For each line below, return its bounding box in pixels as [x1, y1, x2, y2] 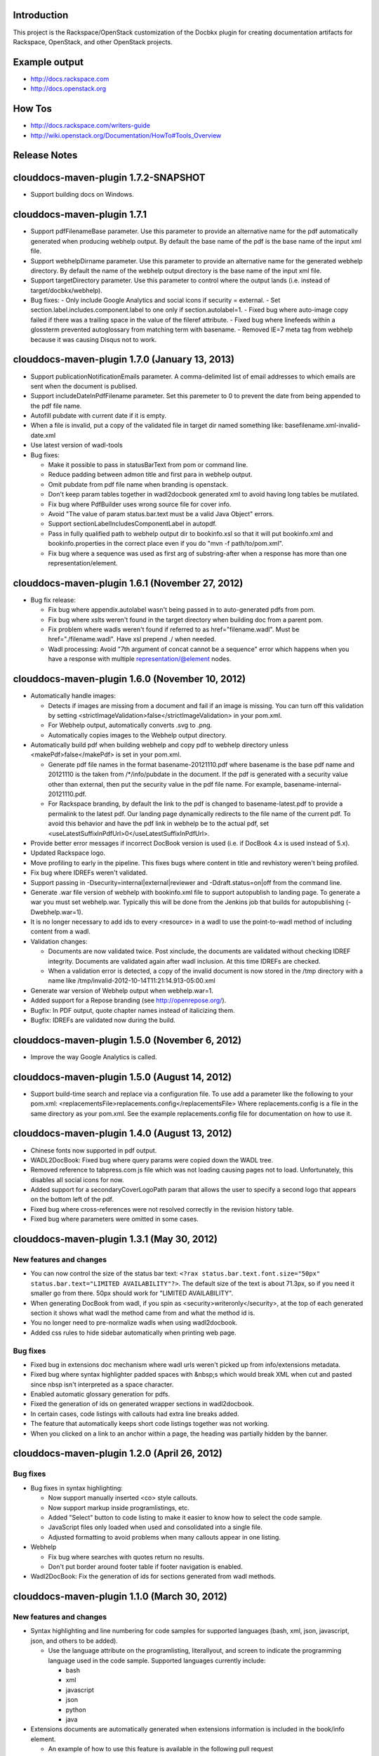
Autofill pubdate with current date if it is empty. [30, 412, 167, 420]
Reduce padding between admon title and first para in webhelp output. [48, 471, 253, 479]
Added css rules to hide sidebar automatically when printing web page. [30, 1328, 237, 1337]
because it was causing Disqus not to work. [30, 335, 157, 343]
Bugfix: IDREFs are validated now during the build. [30, 1016, 175, 1024]
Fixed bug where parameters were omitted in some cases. [30, 1215, 199, 1224]
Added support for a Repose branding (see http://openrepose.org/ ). [30, 996, 227, 1004]
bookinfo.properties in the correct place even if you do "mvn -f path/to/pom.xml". [48, 539, 284, 548]
